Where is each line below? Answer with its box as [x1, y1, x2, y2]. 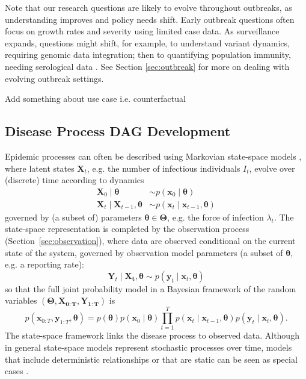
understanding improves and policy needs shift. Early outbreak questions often [5, 13, 295, 25]
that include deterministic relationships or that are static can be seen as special [5, 352, 298, 365]
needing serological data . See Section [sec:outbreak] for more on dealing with [5, 60, 290, 72]
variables [5, 294, 37, 307]
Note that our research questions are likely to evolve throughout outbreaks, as [5, 1, 292, 13]
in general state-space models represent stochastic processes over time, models [5, 341, 292, 354]
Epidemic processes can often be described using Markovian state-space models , [5, 149, 302, 162]
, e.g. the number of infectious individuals [87, 161, 240, 174]
